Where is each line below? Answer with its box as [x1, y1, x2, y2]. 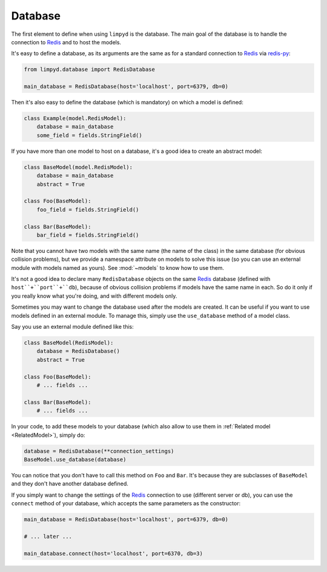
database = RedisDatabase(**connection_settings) [24, 448, 174, 454]
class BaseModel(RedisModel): [24, 340, 114, 346]
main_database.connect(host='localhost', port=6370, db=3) [24, 550, 203, 557]
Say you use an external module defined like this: [11, 323, 134, 331]
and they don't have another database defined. [11, 480, 128, 488]
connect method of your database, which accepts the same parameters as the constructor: [11, 500, 241, 507]
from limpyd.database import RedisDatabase [24, 66, 156, 73]
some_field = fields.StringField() [36, 132, 142, 139]
